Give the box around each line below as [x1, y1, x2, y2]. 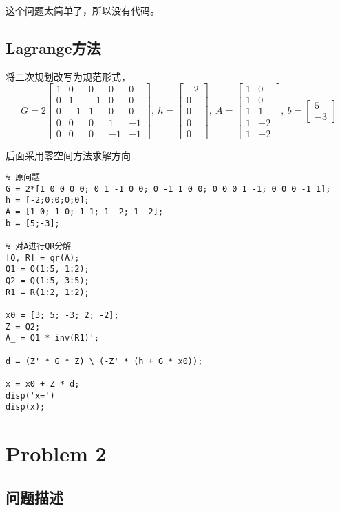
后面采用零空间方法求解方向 [6, 148, 131, 162]
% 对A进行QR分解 [6, 241, 72, 252]
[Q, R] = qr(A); [6, 252, 80, 263]
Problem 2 [6, 439, 107, 468]
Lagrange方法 [6, 37, 101, 58]
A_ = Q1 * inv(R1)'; [6, 333, 100, 343]
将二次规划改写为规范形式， [6, 69, 131, 83]
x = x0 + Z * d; [6, 379, 80, 389]
